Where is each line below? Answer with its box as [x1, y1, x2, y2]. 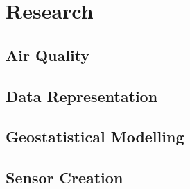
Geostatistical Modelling [6, 126, 184, 147]
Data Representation [6, 85, 158, 106]
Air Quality [6, 44, 90, 65]
